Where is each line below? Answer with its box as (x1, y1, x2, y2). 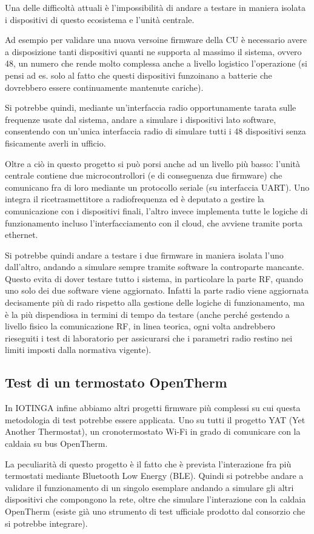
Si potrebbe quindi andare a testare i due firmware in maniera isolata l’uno (5, 248, 284, 261)
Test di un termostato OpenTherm (5, 373, 227, 392)
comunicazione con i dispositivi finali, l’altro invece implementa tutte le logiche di (5, 204, 308, 217)
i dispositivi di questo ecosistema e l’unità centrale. (5, 13, 195, 25)
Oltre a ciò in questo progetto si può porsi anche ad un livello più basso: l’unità (5, 157, 301, 170)
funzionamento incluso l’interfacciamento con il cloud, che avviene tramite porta (5, 216, 302, 229)
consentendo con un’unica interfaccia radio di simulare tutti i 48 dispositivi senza (5, 125, 306, 137)
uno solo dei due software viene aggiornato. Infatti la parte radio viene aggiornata (5, 284, 309, 297)
